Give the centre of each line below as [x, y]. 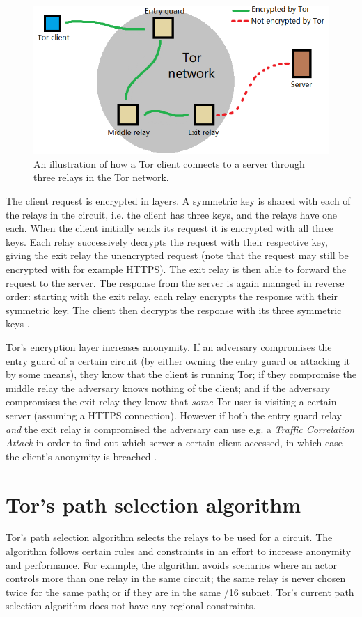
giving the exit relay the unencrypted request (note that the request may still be [177, 255]
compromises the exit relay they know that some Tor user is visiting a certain [171, 401]
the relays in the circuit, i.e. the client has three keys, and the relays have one [172, 214]
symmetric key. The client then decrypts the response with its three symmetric [174, 310]
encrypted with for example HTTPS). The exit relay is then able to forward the [176, 269]
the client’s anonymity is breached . [81, 456]
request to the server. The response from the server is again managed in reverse [175, 282]
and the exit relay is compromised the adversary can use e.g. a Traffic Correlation [180, 429]
